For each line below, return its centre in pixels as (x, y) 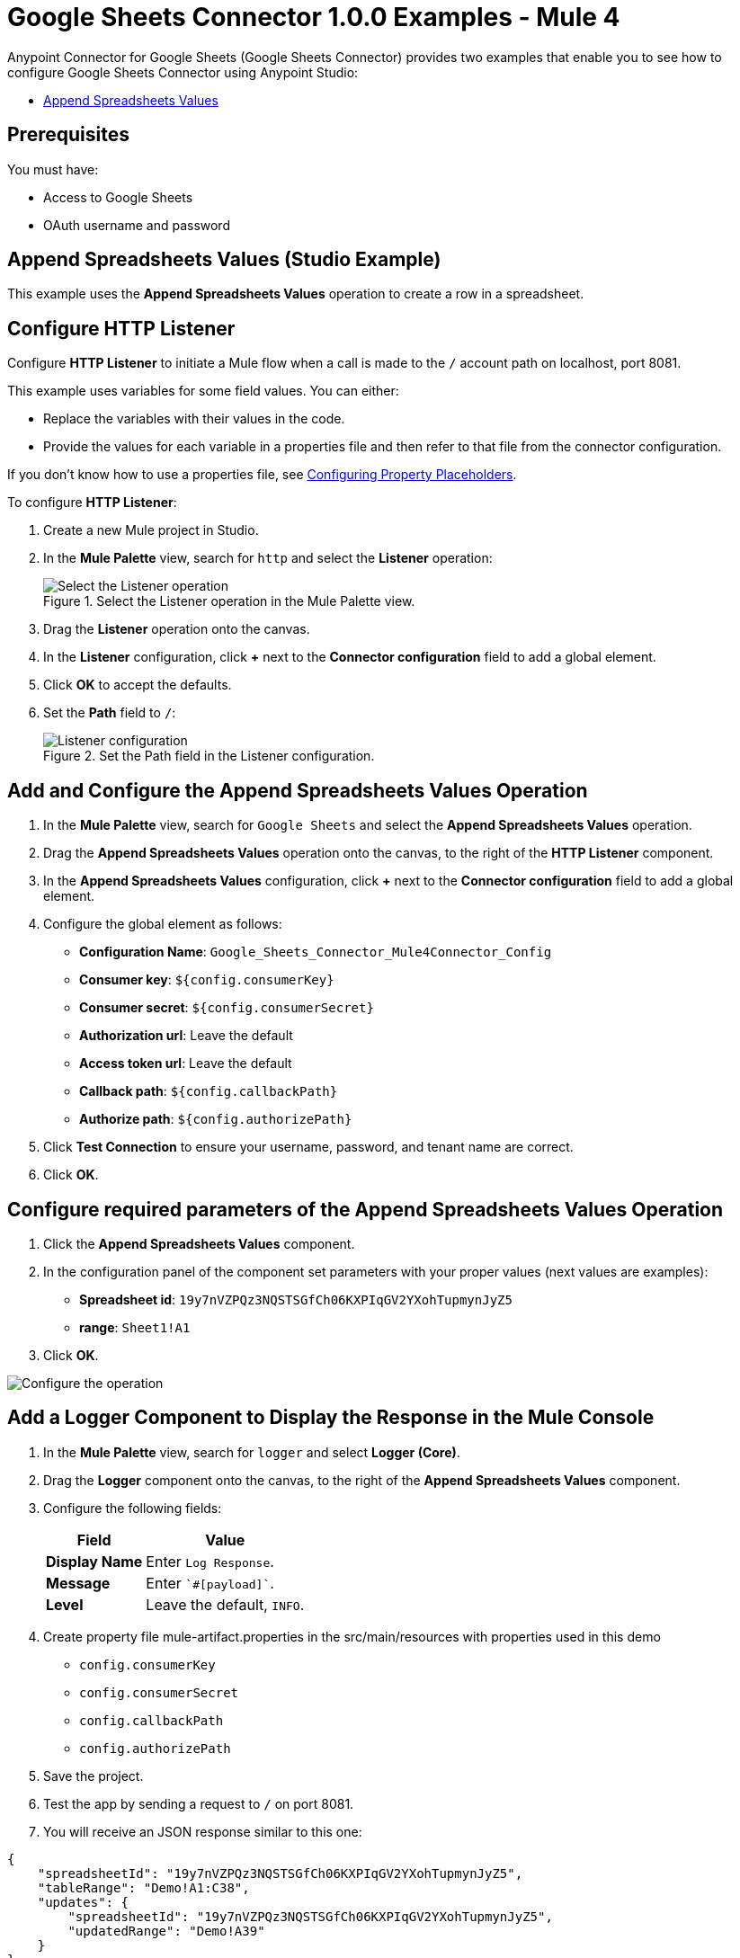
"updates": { (83, 1902)
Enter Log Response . (210, 1561)
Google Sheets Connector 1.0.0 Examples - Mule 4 (314, 17)
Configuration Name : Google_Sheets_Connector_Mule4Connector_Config (316, 952)
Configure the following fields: (133, 1508)
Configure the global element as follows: (163, 924)
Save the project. (94, 1776)
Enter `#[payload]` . (210, 1583)
